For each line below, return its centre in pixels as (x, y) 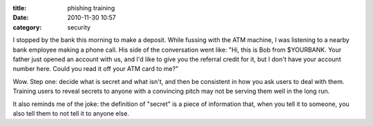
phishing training (91, 8)
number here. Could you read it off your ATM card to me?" (96, 69)
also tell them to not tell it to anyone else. (71, 113)
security (79, 27)
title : (20, 8)
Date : (21, 18)
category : (27, 27)
